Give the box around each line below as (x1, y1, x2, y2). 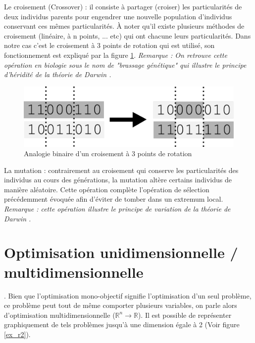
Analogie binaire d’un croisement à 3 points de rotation (24, 148, 192, 159)
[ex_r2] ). (4, 329, 31, 339)
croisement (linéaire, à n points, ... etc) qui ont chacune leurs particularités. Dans (4, 30, 251, 41)
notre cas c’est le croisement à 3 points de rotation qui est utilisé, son (4, 40, 215, 50)
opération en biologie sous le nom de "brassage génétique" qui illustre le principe (4, 59, 247, 70)
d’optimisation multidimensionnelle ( (4, 309, 115, 320)
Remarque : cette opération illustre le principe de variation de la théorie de (4, 204, 231, 214)
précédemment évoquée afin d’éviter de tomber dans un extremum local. (4, 194, 223, 204)
